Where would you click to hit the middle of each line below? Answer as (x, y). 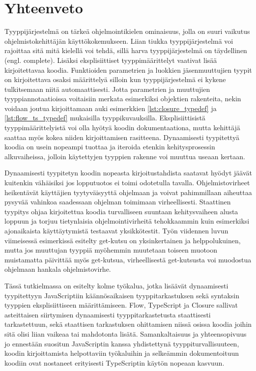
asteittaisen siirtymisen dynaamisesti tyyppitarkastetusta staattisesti (108, 314)
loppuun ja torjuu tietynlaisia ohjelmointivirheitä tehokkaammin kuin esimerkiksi (127, 221)
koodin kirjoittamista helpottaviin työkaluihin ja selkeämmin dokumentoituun (122, 353)
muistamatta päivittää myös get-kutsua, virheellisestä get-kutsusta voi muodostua (128, 259)
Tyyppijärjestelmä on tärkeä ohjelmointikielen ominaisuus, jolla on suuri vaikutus (127, 31)
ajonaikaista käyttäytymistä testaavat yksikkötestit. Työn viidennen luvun (116, 230)
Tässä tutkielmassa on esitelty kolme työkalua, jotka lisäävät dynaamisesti (116, 285)
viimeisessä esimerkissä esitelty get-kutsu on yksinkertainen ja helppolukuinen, (123, 240)
